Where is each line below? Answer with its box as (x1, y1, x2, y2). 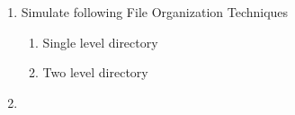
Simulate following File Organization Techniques (21, 3, 289, 21)
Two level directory (42, 63, 148, 82)
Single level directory (42, 32, 158, 51)
